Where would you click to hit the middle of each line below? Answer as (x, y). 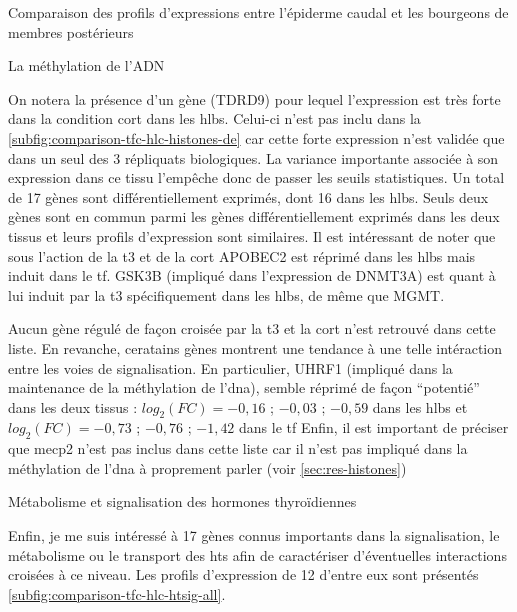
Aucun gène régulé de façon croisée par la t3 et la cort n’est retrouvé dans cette (252, 328)
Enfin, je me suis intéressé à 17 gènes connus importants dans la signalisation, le (254, 535)
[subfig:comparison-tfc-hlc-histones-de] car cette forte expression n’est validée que (256, 137)
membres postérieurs (71, 31)
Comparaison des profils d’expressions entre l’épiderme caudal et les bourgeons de (258, 12)
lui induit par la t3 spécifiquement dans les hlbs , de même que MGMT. (226, 294)
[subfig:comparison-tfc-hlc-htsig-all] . (117, 593)
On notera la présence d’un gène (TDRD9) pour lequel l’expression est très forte (254, 98)
